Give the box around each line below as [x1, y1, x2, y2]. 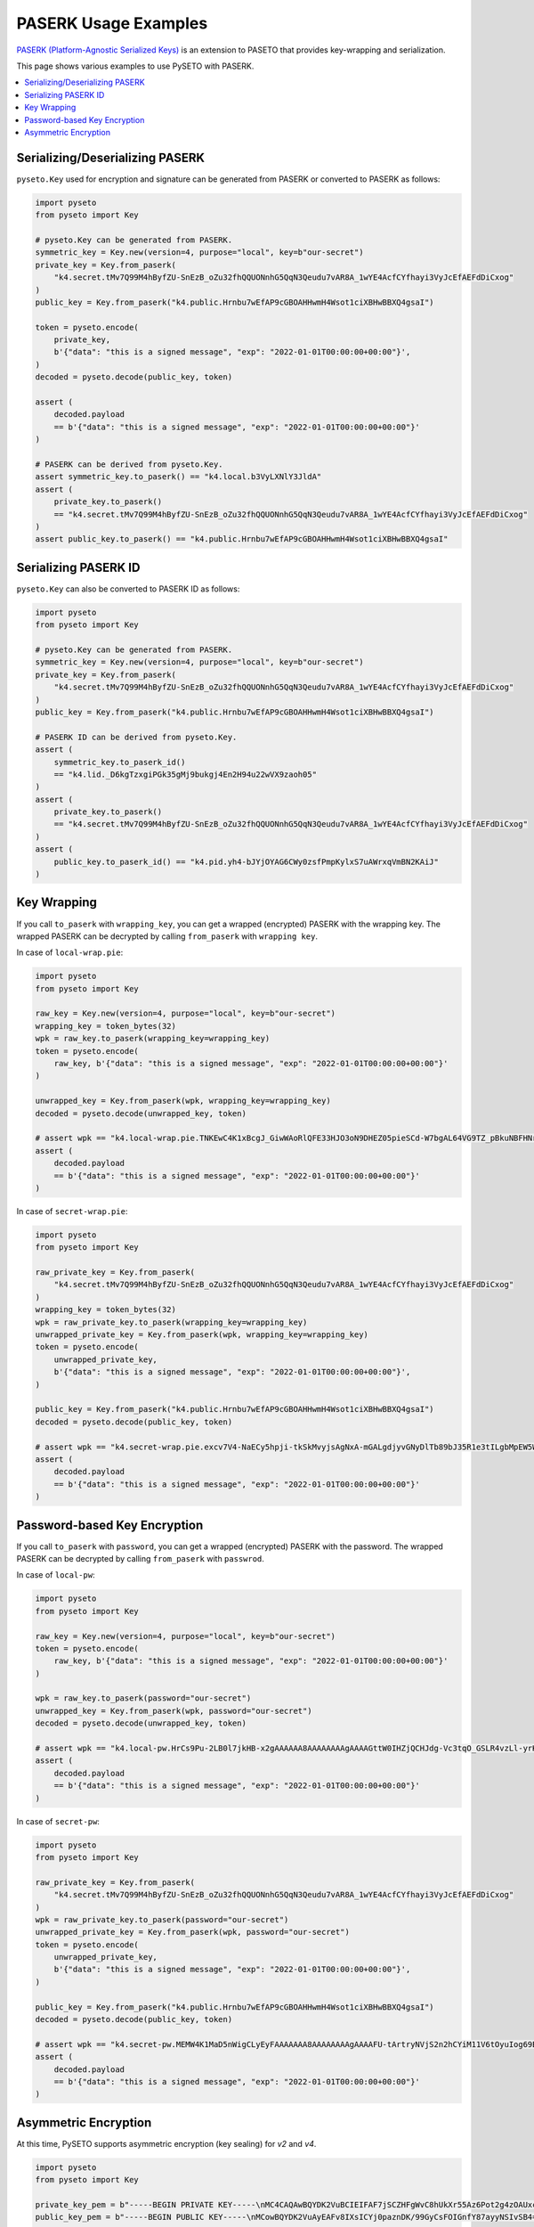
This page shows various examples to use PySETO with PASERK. [16, 61, 255, 71]
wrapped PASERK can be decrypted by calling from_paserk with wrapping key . [16, 931, 318, 942]
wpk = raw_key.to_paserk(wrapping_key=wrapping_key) [35, 1033, 271, 1044]
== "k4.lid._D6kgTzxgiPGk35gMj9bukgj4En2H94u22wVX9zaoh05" [53, 769, 318, 779]
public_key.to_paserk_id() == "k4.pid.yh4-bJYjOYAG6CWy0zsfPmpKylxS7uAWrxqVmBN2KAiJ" [53, 856, 440, 867]
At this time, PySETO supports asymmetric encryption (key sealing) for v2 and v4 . [16, 2138, 317, 2149]
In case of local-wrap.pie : [16, 947, 124, 958]
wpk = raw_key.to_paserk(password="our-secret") [35, 1693, 252, 1703]
